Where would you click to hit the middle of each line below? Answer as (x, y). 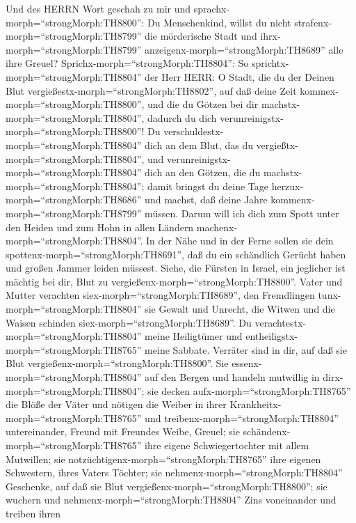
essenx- (247, 363)
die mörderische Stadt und (201, 36)
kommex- (319, 90)
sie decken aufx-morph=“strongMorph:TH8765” (249, 390)
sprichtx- (270, 63)
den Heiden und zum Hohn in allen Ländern (100, 227)
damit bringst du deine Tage (208, 186)
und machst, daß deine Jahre (206, 200)
